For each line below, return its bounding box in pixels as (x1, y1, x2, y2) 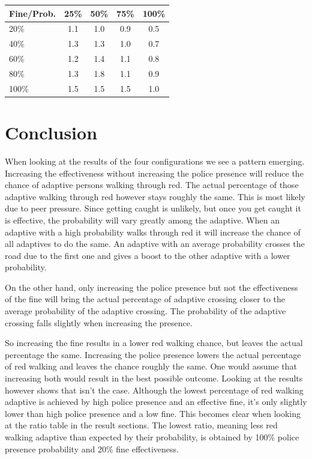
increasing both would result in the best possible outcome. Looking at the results (5, 372, 303, 385)
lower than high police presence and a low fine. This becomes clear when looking (5, 407, 301, 419)
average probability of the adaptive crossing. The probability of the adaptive (5, 305, 286, 317)
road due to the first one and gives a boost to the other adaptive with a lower (5, 249, 290, 261)
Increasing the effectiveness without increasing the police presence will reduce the (5, 166, 304, 179)
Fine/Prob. (9, 7, 56, 19)
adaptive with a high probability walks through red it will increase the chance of (5, 225, 301, 238)
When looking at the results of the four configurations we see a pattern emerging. (5, 154, 305, 167)
